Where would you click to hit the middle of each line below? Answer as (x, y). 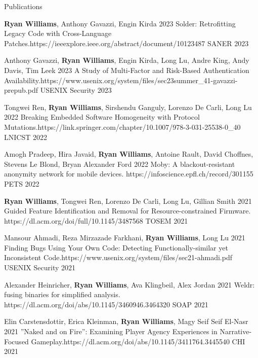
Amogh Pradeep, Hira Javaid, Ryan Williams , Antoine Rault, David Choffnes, (129, 154)
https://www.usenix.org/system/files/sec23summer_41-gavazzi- (139, 80)
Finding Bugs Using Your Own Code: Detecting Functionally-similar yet (116, 247)
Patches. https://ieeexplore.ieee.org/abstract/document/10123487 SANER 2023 (126, 43)
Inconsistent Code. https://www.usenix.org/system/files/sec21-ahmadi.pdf (118, 257)
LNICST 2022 (26, 137)
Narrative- (236, 331)
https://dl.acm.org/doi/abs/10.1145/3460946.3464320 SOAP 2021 (106, 304)
